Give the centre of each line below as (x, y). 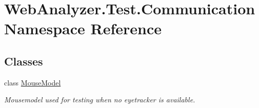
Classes (24, 61)
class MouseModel (33, 82)
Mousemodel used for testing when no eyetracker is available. (100, 100)
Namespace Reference (83, 28)
